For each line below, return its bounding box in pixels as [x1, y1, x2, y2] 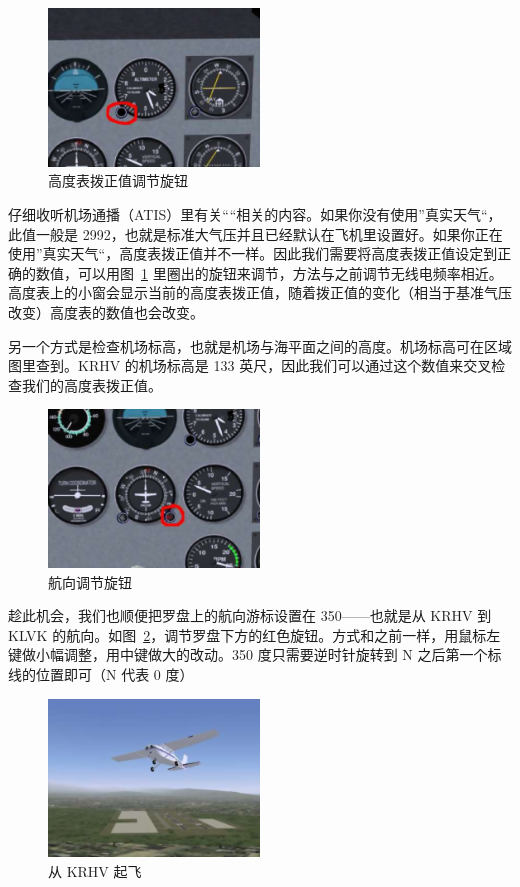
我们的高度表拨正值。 [21, 374, 162, 395]
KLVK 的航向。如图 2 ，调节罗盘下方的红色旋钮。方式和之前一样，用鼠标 [8, 624, 487, 645]
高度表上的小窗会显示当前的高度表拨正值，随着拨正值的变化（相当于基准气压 [8, 282, 512, 303]
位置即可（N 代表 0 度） [35, 664, 194, 685]
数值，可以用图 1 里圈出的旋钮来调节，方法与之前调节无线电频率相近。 [35, 262, 503, 283]
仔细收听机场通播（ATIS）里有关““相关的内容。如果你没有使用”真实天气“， [8, 203, 502, 224]
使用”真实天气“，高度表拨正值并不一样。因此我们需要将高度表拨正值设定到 [8, 243, 498, 264]
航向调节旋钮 [48, 571, 132, 592]
